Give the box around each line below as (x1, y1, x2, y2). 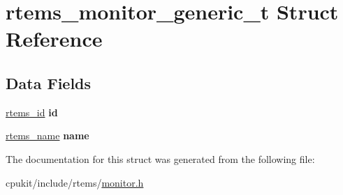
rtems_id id (6, 104, 58, 119)
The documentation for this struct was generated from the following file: (6, 151, 315, 166)
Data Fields (6, 72, 92, 93)
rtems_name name (6, 128, 89, 143)
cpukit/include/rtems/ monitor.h (6, 175, 144, 189)
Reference (6, 24, 103, 53)
